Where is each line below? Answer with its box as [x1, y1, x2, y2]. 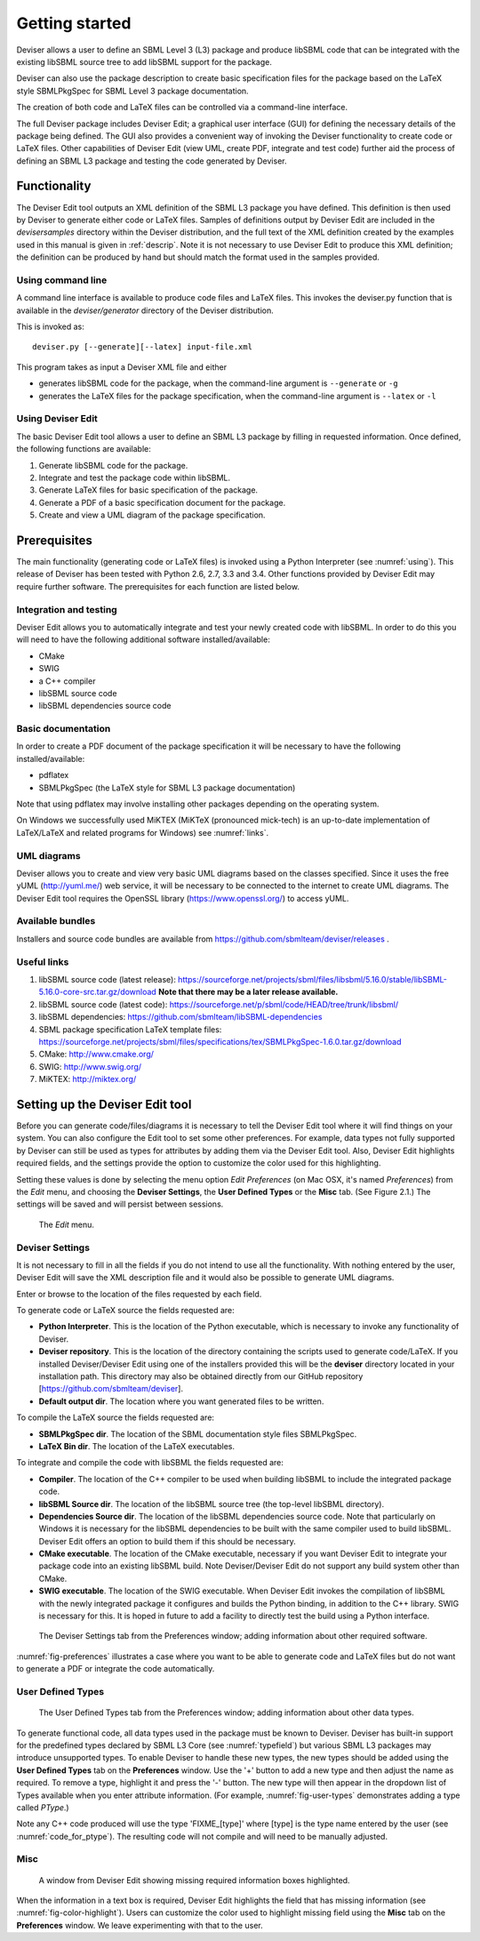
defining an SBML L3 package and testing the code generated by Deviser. [16, 156, 287, 166]
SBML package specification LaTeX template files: [38, 1023, 222, 1035]
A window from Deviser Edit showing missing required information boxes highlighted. [38, 1874, 350, 1885]
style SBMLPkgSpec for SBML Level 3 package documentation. [16, 85, 249, 96]
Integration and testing [16, 603, 117, 615]
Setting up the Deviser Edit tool [16, 1096, 192, 1111]
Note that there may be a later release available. [158, 987, 339, 998]
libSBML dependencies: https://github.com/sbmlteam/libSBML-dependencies [38, 1012, 323, 1023]
